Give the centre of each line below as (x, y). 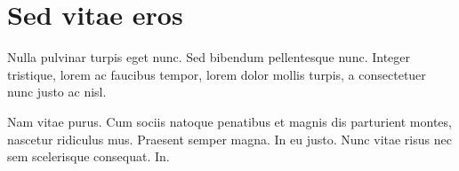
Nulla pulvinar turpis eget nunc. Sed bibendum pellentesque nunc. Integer (209, 57)
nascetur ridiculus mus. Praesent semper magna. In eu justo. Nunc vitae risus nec (229, 139)
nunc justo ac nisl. (57, 92)
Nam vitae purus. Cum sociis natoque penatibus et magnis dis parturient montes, (229, 121)
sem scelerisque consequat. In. (89, 156)
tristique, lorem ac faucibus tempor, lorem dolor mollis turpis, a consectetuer (217, 74)
